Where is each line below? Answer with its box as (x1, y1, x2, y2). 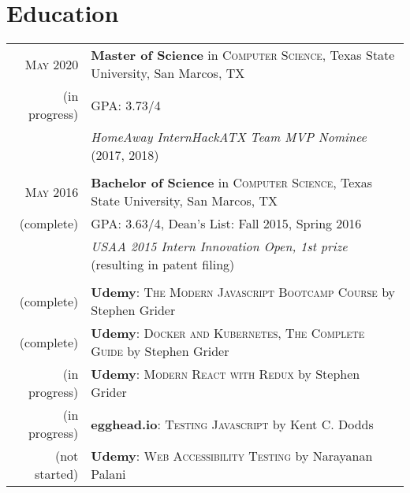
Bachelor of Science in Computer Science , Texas (91, 173, 373, 192)
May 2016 (24, 182, 79, 201)
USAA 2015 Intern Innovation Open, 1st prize (91, 237, 348, 256)
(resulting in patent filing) (91, 255, 235, 274)
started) (35, 465, 79, 484)
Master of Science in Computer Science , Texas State (91, 46, 395, 65)
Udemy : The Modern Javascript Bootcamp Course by (91, 283, 396, 302)
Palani (91, 465, 126, 484)
